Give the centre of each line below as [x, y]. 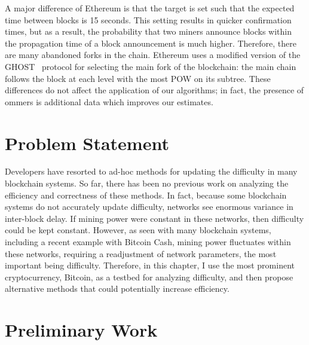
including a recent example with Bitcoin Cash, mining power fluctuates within [148, 242]
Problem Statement [87, 143]
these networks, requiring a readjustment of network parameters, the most [141, 253]
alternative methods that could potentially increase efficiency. [117, 288]
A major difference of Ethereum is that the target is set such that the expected [150, 8]
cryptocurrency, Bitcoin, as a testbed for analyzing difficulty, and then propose [149, 277]
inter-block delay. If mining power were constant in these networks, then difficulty [154, 218]
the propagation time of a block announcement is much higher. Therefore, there [151, 43]
